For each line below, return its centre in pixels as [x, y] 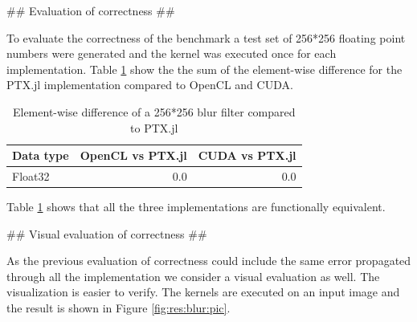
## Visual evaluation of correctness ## [107, 233]
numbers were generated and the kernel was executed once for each [172, 53]
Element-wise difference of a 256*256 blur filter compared [154, 111]
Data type [41, 155]
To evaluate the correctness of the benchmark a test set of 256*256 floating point [206, 37]
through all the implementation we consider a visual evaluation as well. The [193, 276]
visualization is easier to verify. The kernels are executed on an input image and [203, 292]
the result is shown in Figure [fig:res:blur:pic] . [119, 308]
